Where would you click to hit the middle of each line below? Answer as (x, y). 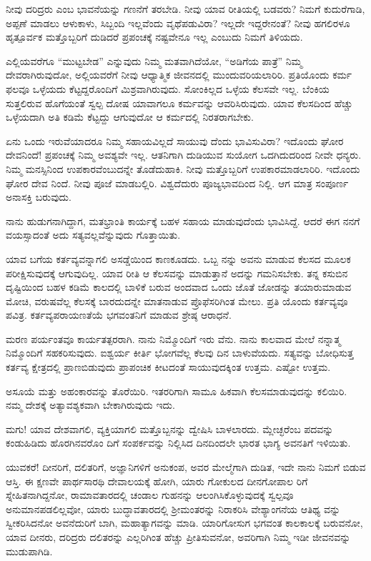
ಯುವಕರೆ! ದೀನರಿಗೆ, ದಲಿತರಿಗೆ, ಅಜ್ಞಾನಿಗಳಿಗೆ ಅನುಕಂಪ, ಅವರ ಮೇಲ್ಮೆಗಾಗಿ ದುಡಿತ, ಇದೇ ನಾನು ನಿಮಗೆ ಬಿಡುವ (186, 467)
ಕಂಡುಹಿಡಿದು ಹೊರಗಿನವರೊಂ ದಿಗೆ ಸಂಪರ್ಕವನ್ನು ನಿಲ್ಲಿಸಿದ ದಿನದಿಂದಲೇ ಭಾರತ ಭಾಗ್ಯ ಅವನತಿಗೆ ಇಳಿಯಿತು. (178, 443)
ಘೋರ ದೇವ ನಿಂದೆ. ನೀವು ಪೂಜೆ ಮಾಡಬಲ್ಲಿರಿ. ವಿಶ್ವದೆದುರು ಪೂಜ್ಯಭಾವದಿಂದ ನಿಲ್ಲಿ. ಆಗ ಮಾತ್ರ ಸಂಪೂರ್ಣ (177, 183)
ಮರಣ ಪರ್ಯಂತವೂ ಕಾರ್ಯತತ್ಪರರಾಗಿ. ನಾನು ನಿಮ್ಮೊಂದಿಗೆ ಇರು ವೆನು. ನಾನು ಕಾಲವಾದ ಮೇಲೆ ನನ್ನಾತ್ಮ (173, 338)
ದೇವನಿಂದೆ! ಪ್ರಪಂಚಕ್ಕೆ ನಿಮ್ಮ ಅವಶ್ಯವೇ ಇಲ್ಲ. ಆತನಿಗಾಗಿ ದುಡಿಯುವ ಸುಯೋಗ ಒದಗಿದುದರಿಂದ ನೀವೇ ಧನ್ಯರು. (184, 155)
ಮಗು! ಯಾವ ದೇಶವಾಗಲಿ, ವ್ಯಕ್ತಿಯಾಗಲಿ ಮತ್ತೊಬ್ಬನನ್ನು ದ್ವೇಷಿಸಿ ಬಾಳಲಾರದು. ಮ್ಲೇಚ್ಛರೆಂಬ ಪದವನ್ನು (170, 428)
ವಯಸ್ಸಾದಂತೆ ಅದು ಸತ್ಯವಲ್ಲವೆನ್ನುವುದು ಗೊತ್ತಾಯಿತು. (93, 235)
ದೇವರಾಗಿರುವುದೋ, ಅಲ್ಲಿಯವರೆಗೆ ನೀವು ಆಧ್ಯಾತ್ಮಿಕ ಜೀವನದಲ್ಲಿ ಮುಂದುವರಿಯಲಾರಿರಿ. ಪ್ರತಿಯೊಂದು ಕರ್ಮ (179, 75)
